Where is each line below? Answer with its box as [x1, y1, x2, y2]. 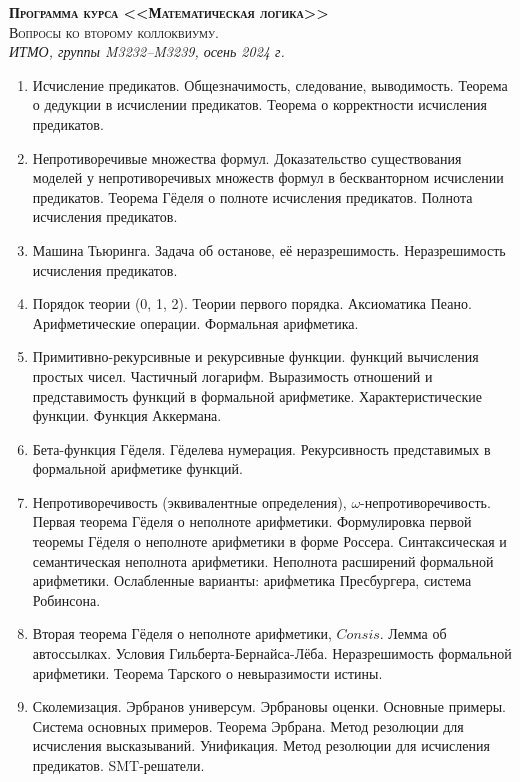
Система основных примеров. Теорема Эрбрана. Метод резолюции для [32, 715, 464, 736]
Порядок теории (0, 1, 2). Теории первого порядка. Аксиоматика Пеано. [32, 293, 472, 314]
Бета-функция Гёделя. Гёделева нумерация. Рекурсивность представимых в [32, 438, 491, 459]
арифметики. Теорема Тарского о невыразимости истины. [32, 662, 383, 683]
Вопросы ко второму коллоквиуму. [9, 21, 219, 42]
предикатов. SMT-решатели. [32, 755, 205, 775]
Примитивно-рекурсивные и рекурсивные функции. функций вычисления [32, 346, 479, 367]
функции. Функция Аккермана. [32, 405, 222, 426]
